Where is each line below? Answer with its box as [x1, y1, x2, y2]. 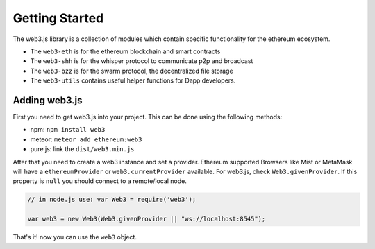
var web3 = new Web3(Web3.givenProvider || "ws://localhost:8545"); [27, 215, 266, 223]
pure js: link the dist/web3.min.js [30, 145, 135, 153]
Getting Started [12, 10, 104, 26]
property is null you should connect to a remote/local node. [12, 177, 187, 185]
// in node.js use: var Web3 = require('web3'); [27, 196, 197, 204]
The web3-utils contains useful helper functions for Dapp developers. [30, 76, 236, 85]
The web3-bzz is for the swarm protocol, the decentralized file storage [30, 67, 233, 75]
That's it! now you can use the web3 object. [12, 233, 137, 241]
